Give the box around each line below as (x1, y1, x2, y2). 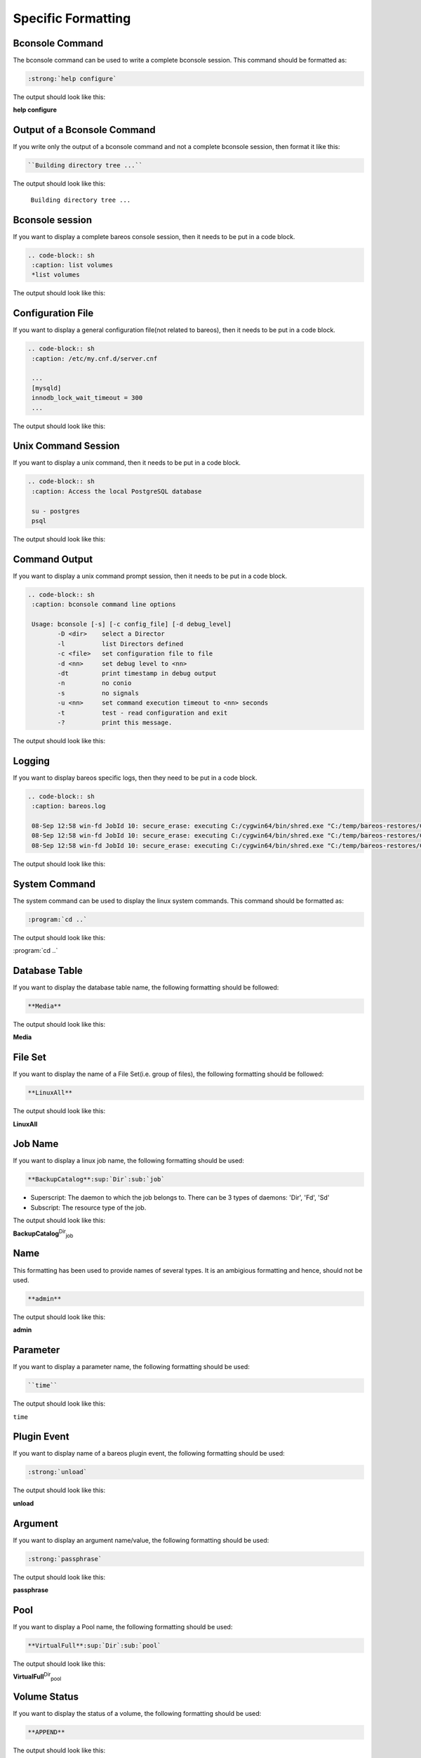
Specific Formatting (13, 11, 131, 26)
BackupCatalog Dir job (13, 1228, 74, 1239)
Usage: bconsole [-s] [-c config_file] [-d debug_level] (32, 620, 232, 629)
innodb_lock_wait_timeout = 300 (32, 394, 143, 402)
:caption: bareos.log (32, 802, 106, 810)
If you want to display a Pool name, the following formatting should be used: (13, 1622, 233, 1631)
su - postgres (32, 507, 80, 515)
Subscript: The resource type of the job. (30, 1203, 147, 1212)
